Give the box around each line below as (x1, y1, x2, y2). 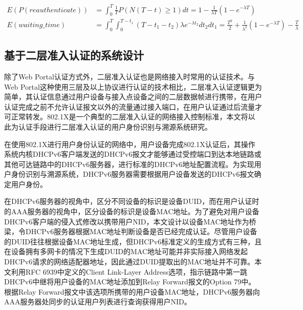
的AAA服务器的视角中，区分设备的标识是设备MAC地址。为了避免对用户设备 (4, 206, 259, 217)
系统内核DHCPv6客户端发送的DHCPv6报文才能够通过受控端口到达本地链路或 (4, 149, 262, 159)
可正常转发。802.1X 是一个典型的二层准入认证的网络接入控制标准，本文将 (4, 111, 248, 122)
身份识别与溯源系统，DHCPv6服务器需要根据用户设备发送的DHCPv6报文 (11, 169, 254, 179)
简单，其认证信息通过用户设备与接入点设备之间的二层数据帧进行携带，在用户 (4, 91, 262, 102)
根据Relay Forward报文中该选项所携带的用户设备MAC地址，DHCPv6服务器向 (4, 286, 260, 297)
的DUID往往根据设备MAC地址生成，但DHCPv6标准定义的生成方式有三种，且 (4, 236, 262, 246)
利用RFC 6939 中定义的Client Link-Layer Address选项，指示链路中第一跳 (11, 266, 248, 277)
